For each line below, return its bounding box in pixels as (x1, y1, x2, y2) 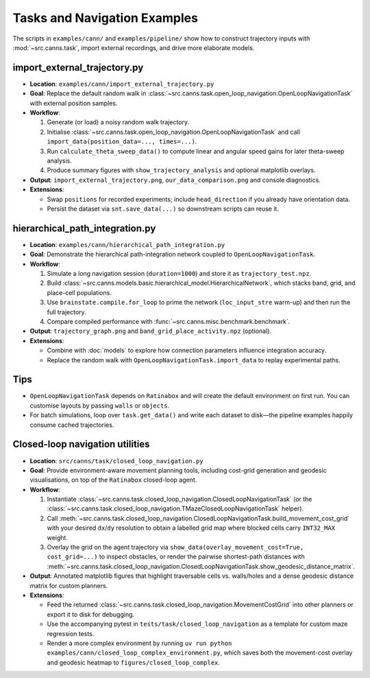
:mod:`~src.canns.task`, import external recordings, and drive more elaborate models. (12, 43, 255, 51)
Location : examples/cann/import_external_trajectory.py (29, 80, 214, 88)
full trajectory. (47, 307, 87, 316)
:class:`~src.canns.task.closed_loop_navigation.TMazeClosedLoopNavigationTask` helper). (47, 504, 304, 513)
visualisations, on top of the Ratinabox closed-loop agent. (29, 476, 197, 484)
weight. (47, 533, 69, 541)
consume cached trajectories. (29, 421, 114, 429)
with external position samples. (29, 99, 118, 107)
